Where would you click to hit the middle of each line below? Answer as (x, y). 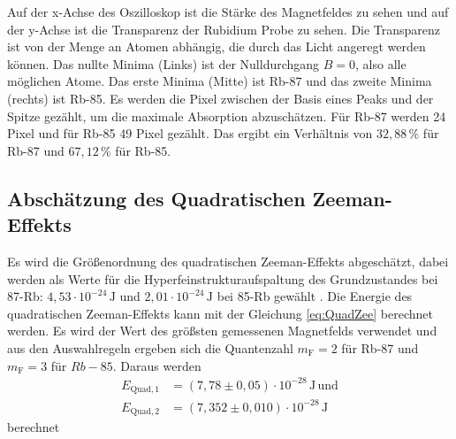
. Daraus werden (157, 365)
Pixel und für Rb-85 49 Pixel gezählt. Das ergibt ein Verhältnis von (190, 133)
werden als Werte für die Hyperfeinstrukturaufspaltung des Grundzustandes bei (223, 278)
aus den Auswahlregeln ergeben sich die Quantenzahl (150, 347)
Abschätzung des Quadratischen (156, 198)
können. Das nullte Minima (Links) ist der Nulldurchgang (163, 63)
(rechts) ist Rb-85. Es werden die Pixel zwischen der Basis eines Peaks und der (220, 98)
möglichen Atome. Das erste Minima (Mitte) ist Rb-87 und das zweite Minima (220, 81)
